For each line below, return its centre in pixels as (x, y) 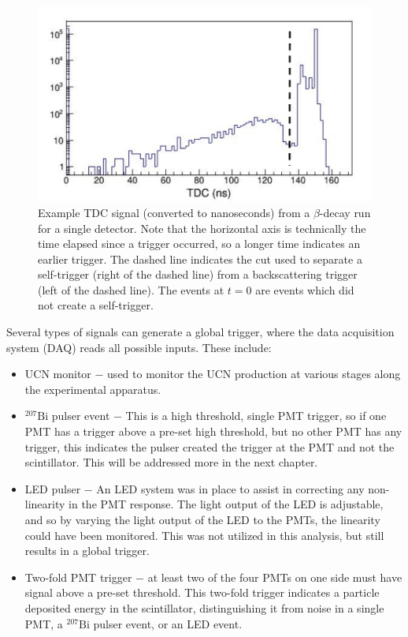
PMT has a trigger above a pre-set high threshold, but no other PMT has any (213, 431)
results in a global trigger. (87, 551)
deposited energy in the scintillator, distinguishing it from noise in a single (204, 607)
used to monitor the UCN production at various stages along (254, 374)
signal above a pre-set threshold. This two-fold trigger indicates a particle (202, 592)
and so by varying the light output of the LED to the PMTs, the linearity (202, 520)
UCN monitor (58, 374)
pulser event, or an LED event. (168, 623)
